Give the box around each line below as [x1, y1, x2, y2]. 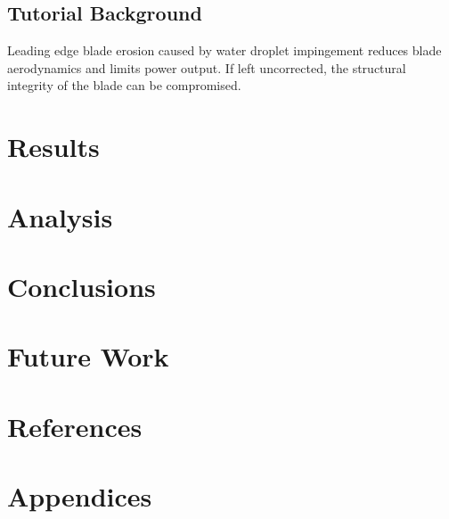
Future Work [7, 338, 169, 375]
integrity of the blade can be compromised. [7, 76, 241, 95]
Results [7, 128, 100, 165]
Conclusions [7, 268, 156, 304]
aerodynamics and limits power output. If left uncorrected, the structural [7, 58, 406, 77]
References [7, 408, 143, 444]
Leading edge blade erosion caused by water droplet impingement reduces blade [7, 41, 442, 60]
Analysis [7, 198, 113, 235]
